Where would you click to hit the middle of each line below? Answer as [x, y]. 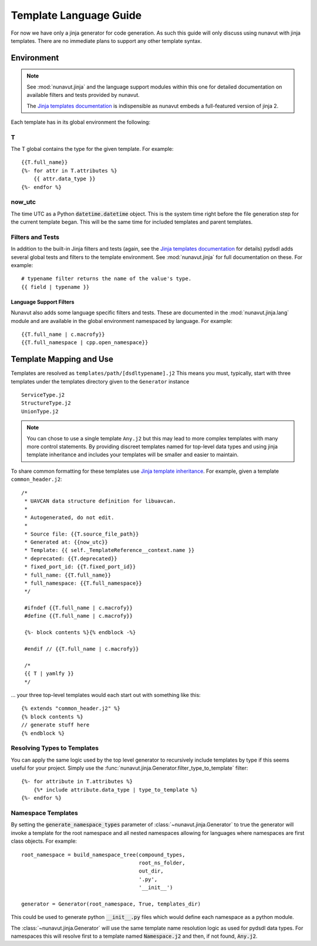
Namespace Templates [45, 813]
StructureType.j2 [46, 403]
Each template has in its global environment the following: [81, 122]
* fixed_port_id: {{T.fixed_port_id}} [80, 567]
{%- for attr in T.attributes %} [69, 171]
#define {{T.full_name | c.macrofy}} [79, 616]
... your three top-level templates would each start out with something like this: [106, 695]
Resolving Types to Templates [55, 748]
